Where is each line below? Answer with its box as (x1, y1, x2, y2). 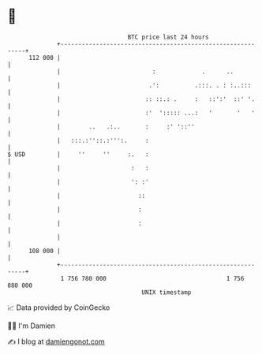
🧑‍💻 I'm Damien (7, 321, 56, 330)
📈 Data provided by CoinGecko (7, 303, 110, 312)
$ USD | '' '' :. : (7, 150, 149, 158)
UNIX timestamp (141, 288, 192, 296)
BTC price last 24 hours (127, 33, 210, 41)
